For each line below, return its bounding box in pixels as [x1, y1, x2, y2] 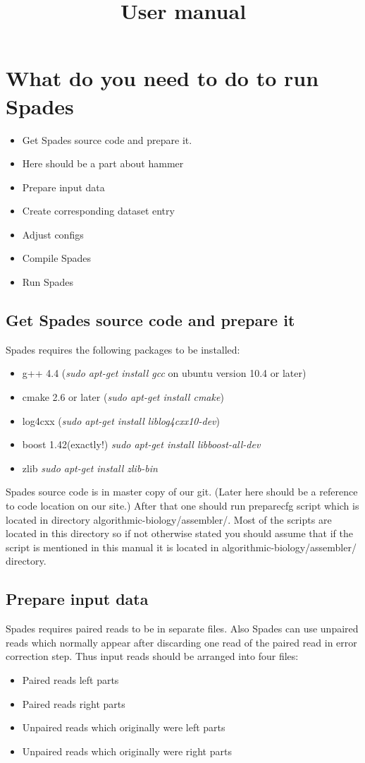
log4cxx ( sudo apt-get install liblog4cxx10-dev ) [22, 413, 220, 428]
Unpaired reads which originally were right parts [22, 743, 232, 758]
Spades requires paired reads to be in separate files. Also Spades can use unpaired [6, 621, 359, 636]
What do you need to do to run [6, 64, 319, 92]
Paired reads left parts [22, 672, 119, 687]
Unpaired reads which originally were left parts [22, 720, 225, 735]
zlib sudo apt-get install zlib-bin [22, 460, 158, 475]
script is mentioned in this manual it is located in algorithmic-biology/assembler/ [6, 539, 357, 554]
